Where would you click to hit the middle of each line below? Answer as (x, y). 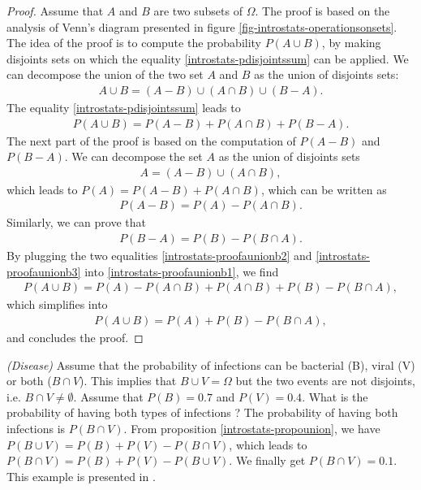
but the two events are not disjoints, (325, 381)
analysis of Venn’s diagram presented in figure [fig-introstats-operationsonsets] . (202, 26)
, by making (351, 43)
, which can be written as (324, 189)
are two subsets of (198, 11)
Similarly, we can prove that (76, 222)
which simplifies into (57, 304)
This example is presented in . (81, 476)
